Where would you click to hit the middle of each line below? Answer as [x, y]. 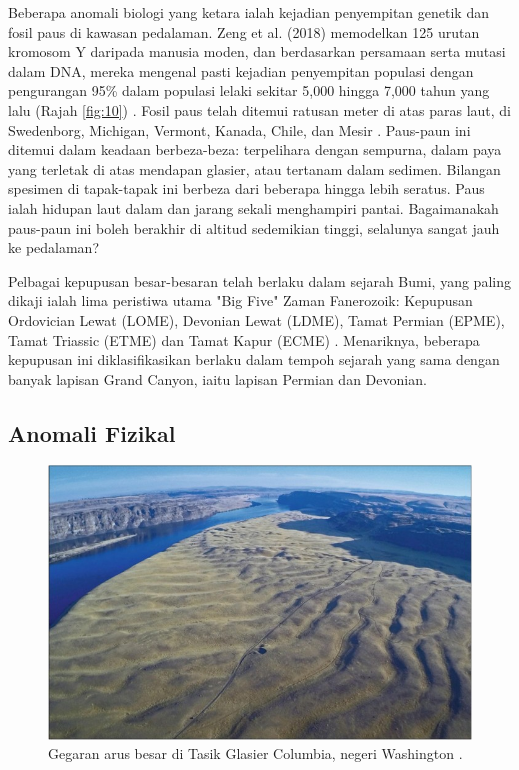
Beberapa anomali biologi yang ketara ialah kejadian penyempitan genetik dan [248, 12]
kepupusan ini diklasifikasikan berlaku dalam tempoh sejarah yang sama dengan [254, 359]
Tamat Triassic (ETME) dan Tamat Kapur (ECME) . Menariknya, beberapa [244, 339]
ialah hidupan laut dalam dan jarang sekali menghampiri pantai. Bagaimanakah [253, 207]
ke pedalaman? [53, 247]
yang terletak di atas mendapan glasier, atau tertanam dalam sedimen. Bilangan [254, 168]
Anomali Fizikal [92, 432]
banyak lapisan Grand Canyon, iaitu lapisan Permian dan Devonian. [217, 378]
